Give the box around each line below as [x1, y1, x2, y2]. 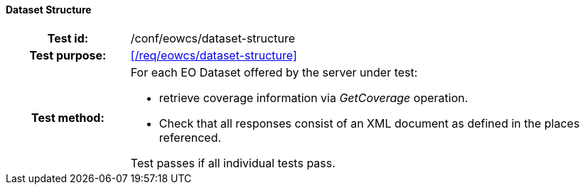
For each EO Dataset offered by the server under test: [130, 65, 418, 79]
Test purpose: [29, 47, 107, 62]
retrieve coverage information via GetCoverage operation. [159, 90, 468, 105]
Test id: [47, 30, 89, 45]
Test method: [31, 110, 104, 125]
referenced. [159, 130, 222, 145]
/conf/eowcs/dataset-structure [130, 30, 295, 45]
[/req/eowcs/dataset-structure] [130, 47, 297, 62]
